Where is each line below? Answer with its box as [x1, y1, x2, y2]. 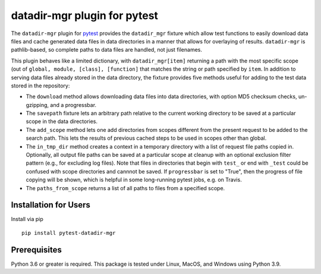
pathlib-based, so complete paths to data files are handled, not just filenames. [11, 46, 202, 53]
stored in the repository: [11, 82, 70, 89]
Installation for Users [11, 200, 90, 210]
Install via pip [11, 216, 44, 223]
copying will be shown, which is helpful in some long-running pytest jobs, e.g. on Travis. [26, 176, 242, 184]
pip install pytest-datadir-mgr [21, 229, 116, 236]
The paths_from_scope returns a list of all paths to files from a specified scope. [26, 184, 225, 191]
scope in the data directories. [26, 118, 98, 125]
